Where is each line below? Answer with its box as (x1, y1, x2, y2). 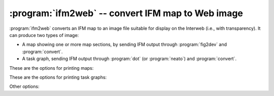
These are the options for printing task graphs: (9, 74, 107, 80)
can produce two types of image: (9, 32, 79, 38)
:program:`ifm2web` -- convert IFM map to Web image (9, 8, 244, 19)
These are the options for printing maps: (9, 65, 94, 71)
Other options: (9, 83, 40, 89)
